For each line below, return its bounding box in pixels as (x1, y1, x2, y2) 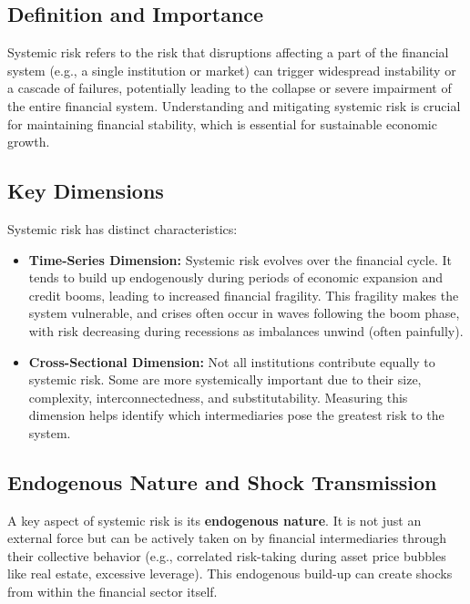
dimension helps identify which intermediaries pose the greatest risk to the (28, 405, 444, 425)
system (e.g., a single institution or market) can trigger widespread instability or (7, 60, 456, 79)
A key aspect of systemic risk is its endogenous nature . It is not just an (7, 510, 422, 529)
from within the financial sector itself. (7, 582, 218, 601)
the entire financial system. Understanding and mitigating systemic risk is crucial (7, 96, 461, 115)
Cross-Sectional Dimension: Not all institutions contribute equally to (28, 352, 435, 371)
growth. (7, 132, 50, 151)
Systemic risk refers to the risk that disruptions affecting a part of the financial (7, 43, 449, 62)
